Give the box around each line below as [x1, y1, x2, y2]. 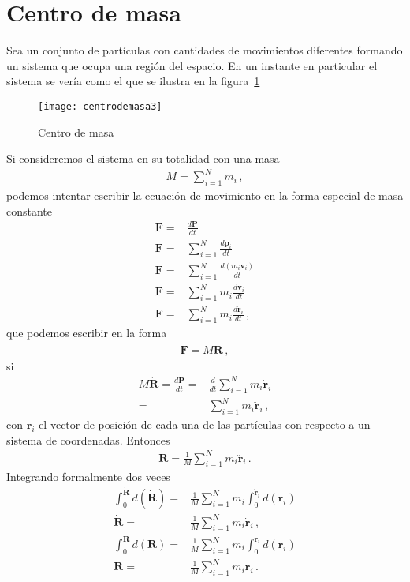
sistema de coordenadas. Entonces [6, 431, 170, 448]
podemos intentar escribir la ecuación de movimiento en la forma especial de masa [6, 187, 404, 204]
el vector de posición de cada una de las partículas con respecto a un [39, 415, 371, 432]
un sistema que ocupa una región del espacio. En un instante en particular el [6, 57, 378, 73]
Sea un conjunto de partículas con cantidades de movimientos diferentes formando [6, 42, 403, 58]
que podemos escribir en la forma [6, 324, 167, 340]
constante [6, 202, 53, 219]
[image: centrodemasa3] [38, 100, 162, 112]
